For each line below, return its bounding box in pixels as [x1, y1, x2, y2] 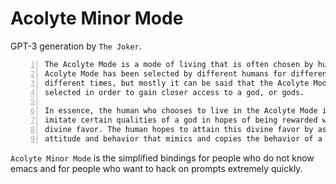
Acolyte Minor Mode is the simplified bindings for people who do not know [10, 152, 315, 164]
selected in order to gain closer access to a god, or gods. [44, 87, 305, 97]
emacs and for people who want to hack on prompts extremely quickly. [10, 162, 303, 174]
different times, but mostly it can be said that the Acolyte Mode [44, 78, 332, 88]
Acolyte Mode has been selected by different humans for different [44, 68, 332, 79]
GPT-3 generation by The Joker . [10, 40, 142, 52]
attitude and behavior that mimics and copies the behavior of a [44, 133, 323, 144]
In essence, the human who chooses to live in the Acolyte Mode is [44, 106, 332, 116]
